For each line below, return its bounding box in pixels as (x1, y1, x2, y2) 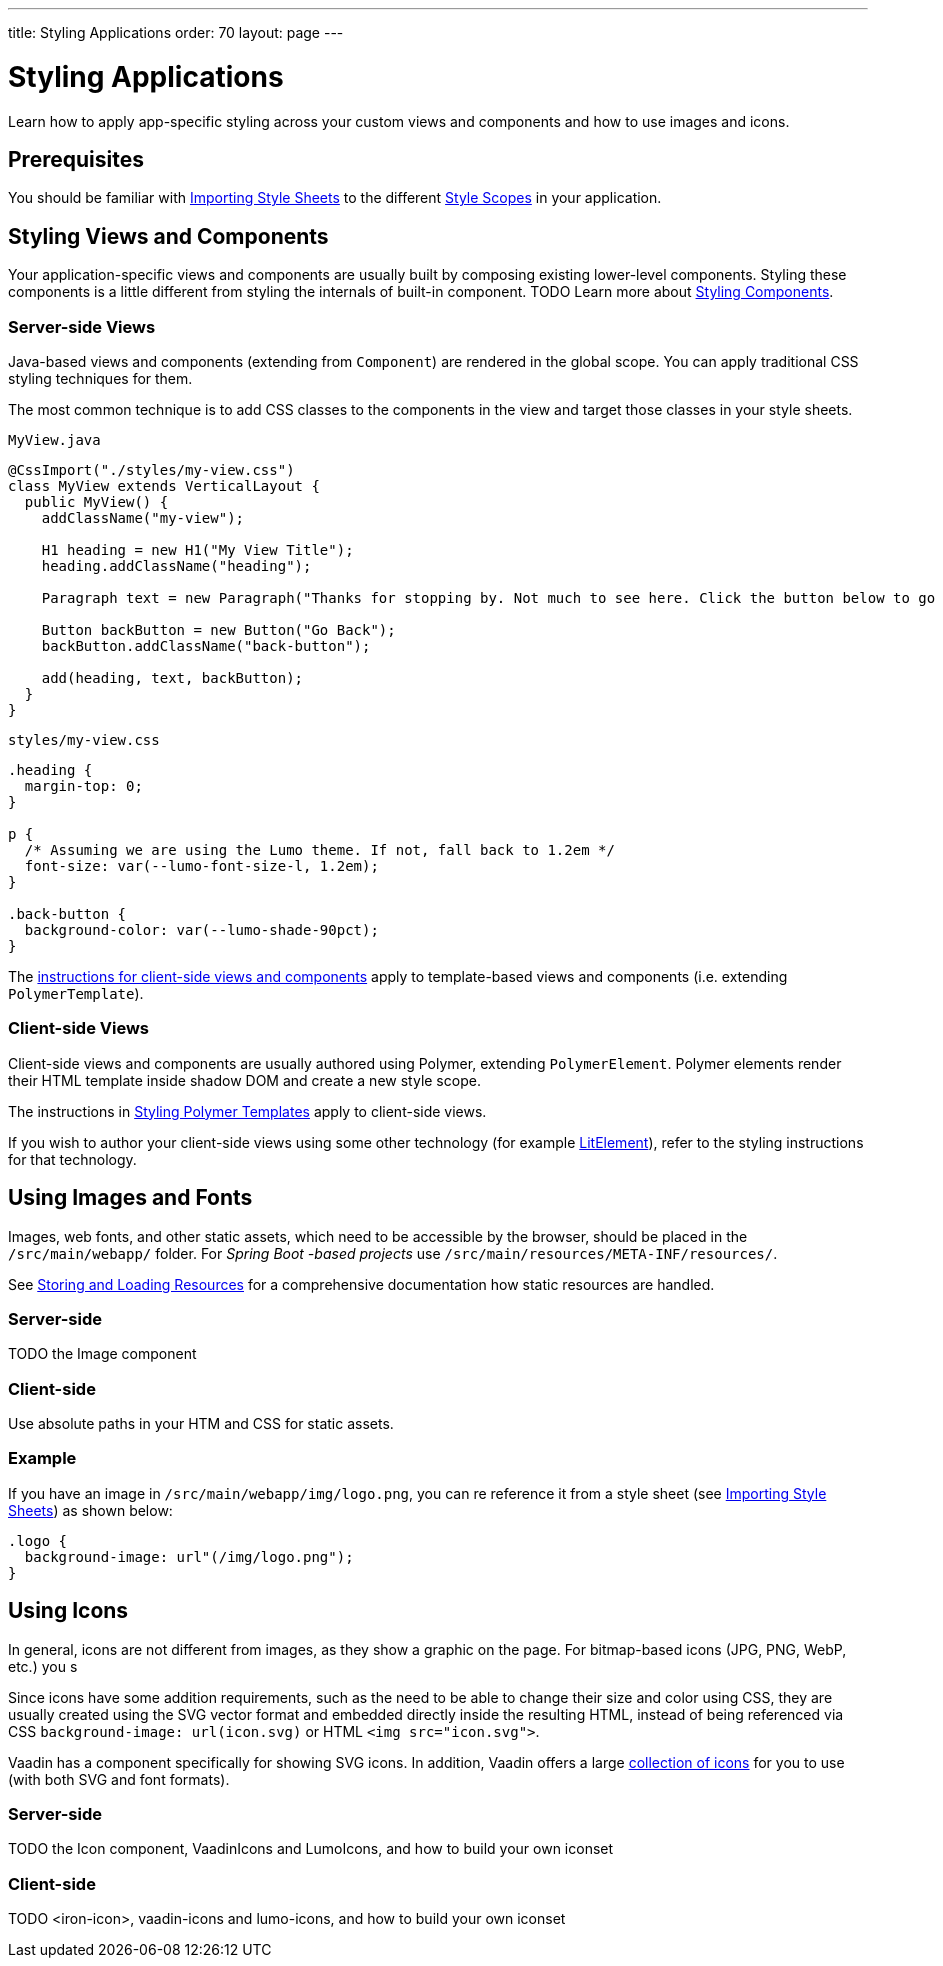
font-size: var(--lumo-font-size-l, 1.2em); (24, 857, 379, 874)
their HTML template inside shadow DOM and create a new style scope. (8, 1071, 481, 1089)
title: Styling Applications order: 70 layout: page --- (8, 24, 344, 41)
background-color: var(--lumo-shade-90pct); (24, 921, 379, 938)
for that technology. (8, 1150, 137, 1168)
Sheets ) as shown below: (8, 1501, 173, 1519)
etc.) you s (8, 1657, 78, 1675)
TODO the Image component (8, 1345, 197, 1363)
